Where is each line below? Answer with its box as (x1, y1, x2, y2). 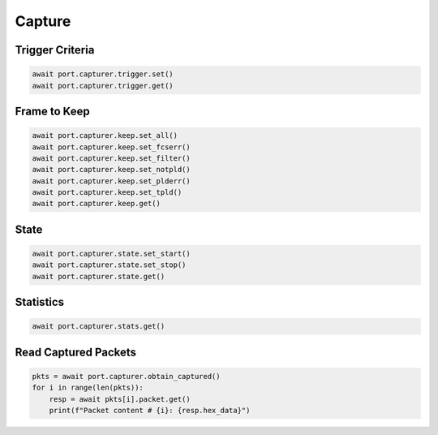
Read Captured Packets (15, 345, 137, 359)
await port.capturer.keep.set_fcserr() (32, 142, 191, 152)
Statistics (15, 295, 65, 309)
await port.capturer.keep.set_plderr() (32, 176, 191, 186)
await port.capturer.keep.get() (32, 199, 161, 209)
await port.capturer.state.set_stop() (32, 261, 187, 269)
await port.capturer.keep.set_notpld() (32, 165, 191, 174)
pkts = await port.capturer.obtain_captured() (32, 372, 221, 381)
